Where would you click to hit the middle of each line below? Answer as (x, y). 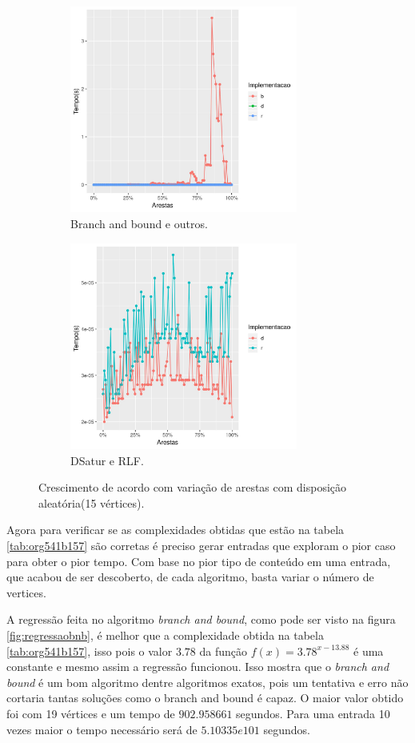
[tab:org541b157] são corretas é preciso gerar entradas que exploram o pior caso (201, 545)
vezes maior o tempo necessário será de (102, 729)
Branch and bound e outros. (139, 224)
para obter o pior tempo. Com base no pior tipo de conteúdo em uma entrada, (199, 561)
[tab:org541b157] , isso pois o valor (90, 651)
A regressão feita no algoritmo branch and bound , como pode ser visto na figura (201, 619)
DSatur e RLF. (107, 460)
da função (223, 651)
